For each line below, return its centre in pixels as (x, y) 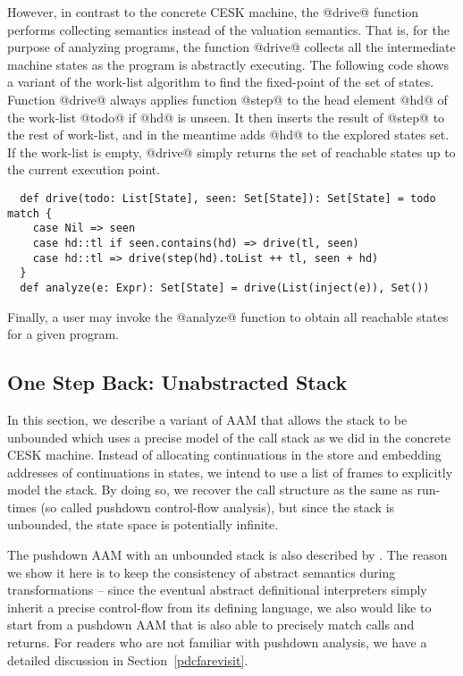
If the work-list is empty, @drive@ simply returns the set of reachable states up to (231, 152)
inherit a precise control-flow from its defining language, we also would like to (219, 607)
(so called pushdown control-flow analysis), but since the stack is (218, 507)
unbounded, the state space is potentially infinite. (143, 524)
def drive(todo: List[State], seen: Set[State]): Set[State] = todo (228, 198)
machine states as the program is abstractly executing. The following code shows (228, 64)
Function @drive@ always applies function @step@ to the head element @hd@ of (227, 99)
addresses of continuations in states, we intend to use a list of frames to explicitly (230, 472)
